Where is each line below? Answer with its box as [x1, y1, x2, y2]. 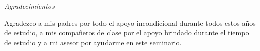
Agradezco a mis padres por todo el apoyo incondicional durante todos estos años [4, 17, 256, 28]
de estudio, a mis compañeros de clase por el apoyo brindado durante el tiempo [4, 27, 249, 38]
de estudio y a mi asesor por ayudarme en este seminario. [4, 37, 182, 47]
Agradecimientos [4, 1, 55, 11]
